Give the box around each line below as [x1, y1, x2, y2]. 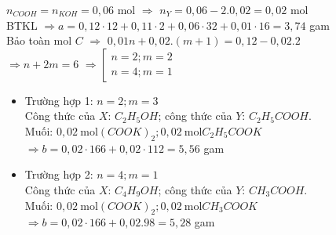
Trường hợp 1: [24, 92, 93, 108]
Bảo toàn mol [6, 32, 72, 49]
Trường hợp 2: [24, 166, 93, 183]
